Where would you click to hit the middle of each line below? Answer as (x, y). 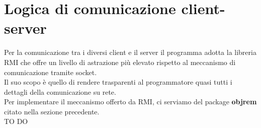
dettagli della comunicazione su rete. (60, 91)
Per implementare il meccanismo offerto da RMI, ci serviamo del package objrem (130, 102)
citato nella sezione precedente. (52, 111)
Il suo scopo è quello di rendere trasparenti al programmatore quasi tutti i (118, 82)
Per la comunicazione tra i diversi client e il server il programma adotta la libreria (130, 52)
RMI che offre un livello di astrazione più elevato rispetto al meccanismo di (120, 62)
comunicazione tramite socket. (51, 72)
